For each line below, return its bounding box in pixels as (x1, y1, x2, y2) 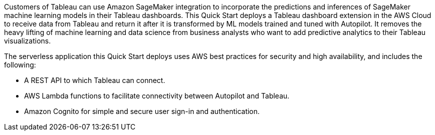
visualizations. (4, 36, 51, 45)
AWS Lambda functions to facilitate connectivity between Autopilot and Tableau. (24, 91, 290, 100)
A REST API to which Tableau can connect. (24, 76, 165, 84)
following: (4, 60, 36, 69)
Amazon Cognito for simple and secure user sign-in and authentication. (24, 107, 260, 115)
